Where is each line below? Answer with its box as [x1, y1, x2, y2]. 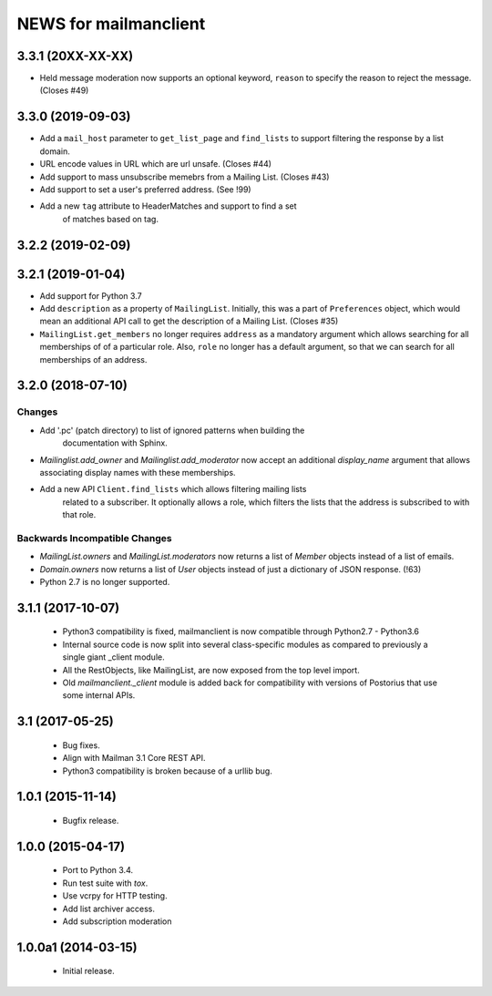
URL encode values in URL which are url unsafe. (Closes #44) [39, 159, 272, 169]
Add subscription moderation [62, 916, 172, 927]
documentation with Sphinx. [62, 437, 168, 448]
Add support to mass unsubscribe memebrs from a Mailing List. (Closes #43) [39, 171, 330, 182]
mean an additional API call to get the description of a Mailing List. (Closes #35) [39, 315, 339, 327]
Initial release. [62, 966, 115, 977]
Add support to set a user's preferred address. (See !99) [39, 183, 251, 195]
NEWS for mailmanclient [16, 14, 206, 34]
